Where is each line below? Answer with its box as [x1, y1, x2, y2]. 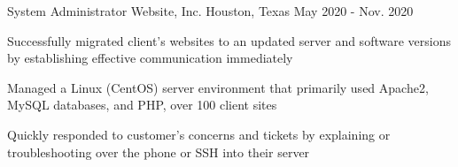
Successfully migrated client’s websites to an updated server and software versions [7, 31, 451, 49]
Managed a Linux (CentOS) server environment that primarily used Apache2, [7, 78, 429, 96]
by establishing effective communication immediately [7, 49, 293, 67]
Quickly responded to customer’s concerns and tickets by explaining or [7, 125, 391, 143]
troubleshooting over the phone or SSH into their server [7, 142, 310, 161]
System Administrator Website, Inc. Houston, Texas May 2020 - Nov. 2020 [7, 2, 414, 19]
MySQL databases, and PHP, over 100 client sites [7, 95, 277, 114]
